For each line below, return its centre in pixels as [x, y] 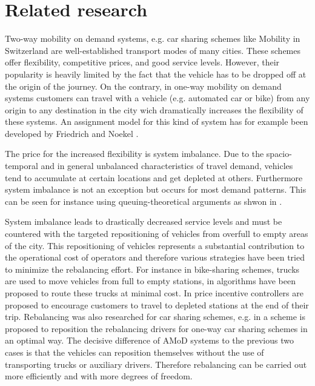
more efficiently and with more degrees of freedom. [99, 376]
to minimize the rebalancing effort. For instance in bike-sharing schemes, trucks [152, 269]
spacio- [279, 154]
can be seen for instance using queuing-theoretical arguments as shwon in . [144, 201]
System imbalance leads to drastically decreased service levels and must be [144, 221]
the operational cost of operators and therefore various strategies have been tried [155, 257]
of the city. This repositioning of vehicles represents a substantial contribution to [155, 245]
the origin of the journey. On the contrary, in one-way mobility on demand [143, 86]
